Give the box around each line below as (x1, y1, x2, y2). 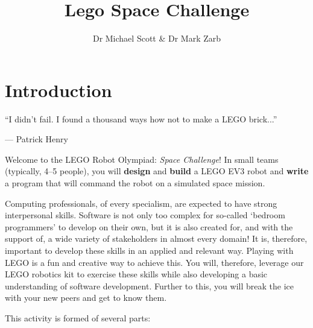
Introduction (5, 77, 112, 102)
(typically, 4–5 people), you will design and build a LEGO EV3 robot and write (5, 165, 309, 177)
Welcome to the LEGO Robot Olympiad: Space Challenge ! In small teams (5, 153, 279, 165)
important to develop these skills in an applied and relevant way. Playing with (5, 244, 294, 256)
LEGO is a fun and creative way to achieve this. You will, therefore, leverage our (5, 256, 304, 268)
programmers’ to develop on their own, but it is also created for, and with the (5, 220, 293, 233)
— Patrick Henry (5, 133, 68, 145)
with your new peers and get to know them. (5, 291, 167, 304)
